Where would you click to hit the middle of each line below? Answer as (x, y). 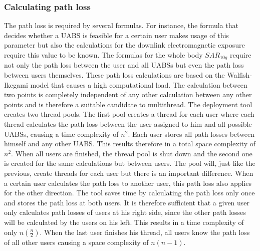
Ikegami (16, 84)
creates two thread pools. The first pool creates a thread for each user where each (129, 114)
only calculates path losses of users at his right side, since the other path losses (125, 212)
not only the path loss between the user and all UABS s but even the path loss (124, 65)
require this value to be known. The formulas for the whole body (103, 55)
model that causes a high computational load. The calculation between (139, 84)
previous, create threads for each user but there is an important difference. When (129, 173)
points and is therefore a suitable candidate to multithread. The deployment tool (128, 104)
